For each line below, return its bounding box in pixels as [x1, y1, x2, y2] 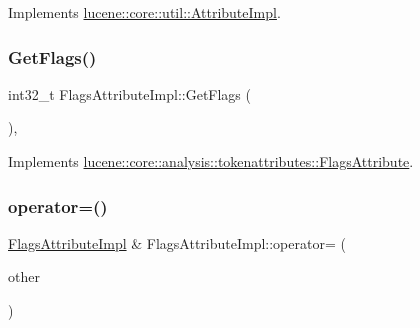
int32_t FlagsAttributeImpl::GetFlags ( [8, 83, 251, 104]
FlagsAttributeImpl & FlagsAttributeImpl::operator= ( [8, 232, 346, 253]
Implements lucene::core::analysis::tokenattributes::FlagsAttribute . [8, 151, 414, 171]
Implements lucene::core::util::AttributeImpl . [8, 2, 281, 22]
